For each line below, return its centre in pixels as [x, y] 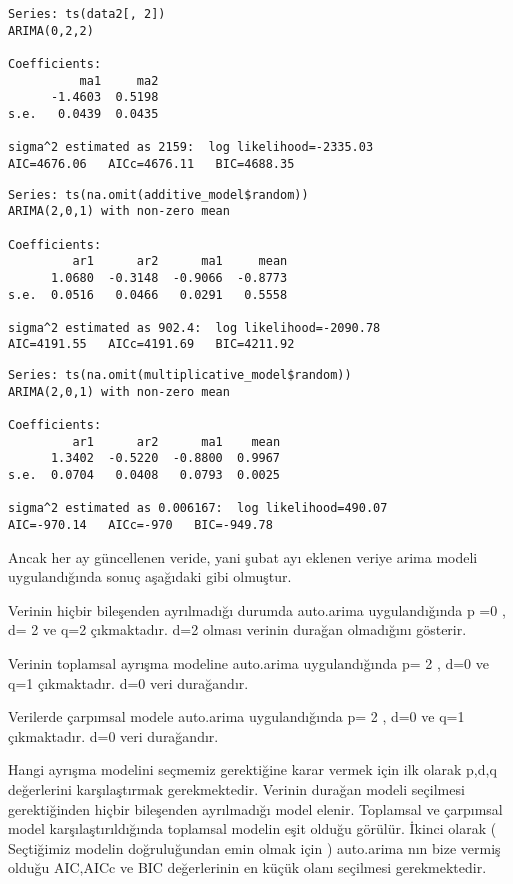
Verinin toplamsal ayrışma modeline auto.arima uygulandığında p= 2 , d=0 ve [248, 663]
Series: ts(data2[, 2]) [87, 14]
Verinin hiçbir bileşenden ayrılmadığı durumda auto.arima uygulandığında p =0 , [257, 609]
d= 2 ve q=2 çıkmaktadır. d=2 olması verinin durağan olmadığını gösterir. [237, 629]
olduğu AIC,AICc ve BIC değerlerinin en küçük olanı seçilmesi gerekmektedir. [247, 867]
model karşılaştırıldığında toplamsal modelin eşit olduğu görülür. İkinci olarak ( [252, 828]
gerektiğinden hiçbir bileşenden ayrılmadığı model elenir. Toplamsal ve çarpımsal [255, 808]
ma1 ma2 [119, 80]
